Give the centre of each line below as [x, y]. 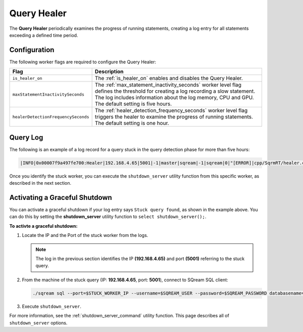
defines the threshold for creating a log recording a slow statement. [175, 91]
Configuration [32, 50]
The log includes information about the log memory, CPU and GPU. [174, 98]
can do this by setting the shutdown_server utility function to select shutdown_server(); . [108, 217]
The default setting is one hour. [132, 123]
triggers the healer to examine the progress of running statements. [174, 117]
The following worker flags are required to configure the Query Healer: [83, 62]
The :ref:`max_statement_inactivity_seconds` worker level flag [168, 85]
